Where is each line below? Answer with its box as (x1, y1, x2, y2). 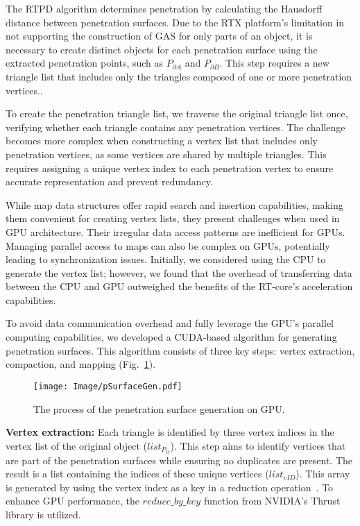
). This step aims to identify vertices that (170, 438, 346, 452)
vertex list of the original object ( (6, 438, 147, 452)
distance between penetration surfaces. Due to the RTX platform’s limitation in (6, 15, 345, 29)
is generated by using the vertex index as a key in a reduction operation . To (6, 480, 334, 494)
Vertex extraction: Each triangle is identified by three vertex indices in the (6, 425, 334, 439)
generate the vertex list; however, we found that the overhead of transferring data (6, 265, 352, 280)
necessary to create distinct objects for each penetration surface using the (6, 42, 318, 56)
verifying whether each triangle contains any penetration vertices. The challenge (6, 119, 345, 134)
